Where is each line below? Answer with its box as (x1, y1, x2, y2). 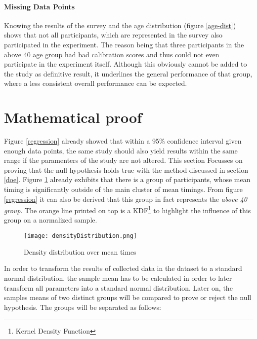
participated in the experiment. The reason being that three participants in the (4, 39, 244, 49)
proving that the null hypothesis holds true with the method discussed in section (4, 164, 249, 175)
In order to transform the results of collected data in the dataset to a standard (4, 263, 242, 273)
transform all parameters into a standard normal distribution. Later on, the (4, 282, 233, 293)
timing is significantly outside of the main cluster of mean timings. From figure (4, 184, 243, 194)
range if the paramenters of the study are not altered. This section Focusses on (4, 155, 243, 165)
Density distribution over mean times (24, 246, 136, 257)
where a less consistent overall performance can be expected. (4, 78, 187, 88)
